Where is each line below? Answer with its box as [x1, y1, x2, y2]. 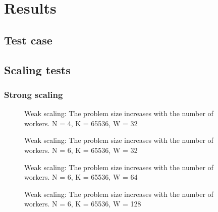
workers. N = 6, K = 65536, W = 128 [24, 198, 141, 209]
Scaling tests [4, 62, 71, 77]
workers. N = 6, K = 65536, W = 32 [24, 144, 138, 155]
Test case [4, 32, 52, 47]
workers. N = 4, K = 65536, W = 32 [24, 118, 138, 128]
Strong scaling [4, 88, 63, 100]
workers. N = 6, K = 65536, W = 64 [24, 172, 138, 182]
